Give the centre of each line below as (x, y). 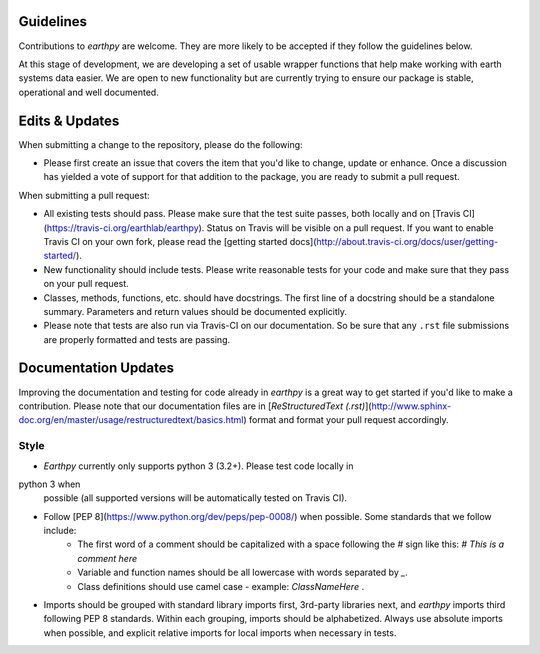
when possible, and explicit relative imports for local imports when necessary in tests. (220, 632)
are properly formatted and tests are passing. (137, 339)
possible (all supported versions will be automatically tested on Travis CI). (195, 498)
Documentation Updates (96, 368)
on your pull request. (86, 284)
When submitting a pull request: (84, 195)
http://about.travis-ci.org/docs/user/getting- (407, 241)
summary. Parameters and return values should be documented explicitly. (195, 311)
